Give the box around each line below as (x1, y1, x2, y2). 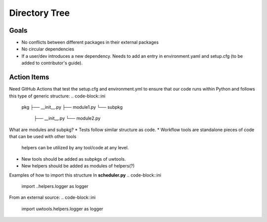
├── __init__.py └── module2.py (34, 115, 101, 121)
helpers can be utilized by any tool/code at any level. (21, 145, 129, 151)
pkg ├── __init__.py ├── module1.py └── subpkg (21, 104, 123, 110)
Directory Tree (9, 7, 70, 18)
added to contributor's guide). (21, 60, 83, 66)
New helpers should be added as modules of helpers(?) (21, 163, 135, 169)
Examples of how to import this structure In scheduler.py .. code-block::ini (9, 172, 162, 178)
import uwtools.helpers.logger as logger (21, 206, 103, 212)
